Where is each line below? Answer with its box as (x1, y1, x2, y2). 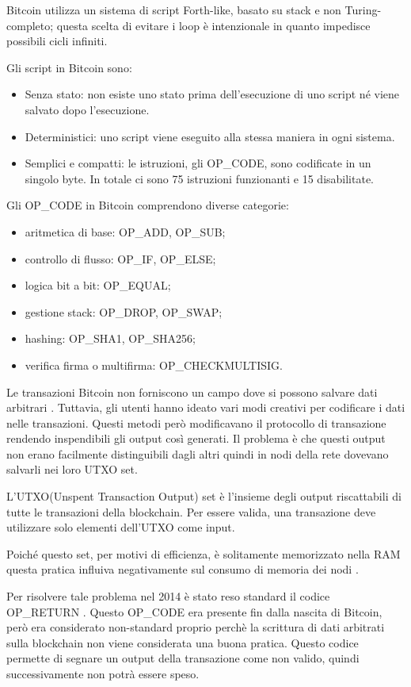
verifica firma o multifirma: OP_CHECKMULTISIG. (25, 356, 283, 373)
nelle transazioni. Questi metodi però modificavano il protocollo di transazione (6, 414, 386, 431)
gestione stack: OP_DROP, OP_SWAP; (25, 303, 223, 320)
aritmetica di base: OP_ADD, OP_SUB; (25, 223, 226, 240)
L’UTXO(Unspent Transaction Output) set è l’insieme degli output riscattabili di (6, 488, 401, 505)
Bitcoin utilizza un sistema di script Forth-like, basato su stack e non (6, 2, 341, 17)
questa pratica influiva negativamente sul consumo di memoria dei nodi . (6, 561, 359, 578)
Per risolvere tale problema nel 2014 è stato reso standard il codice (6, 588, 330, 604)
